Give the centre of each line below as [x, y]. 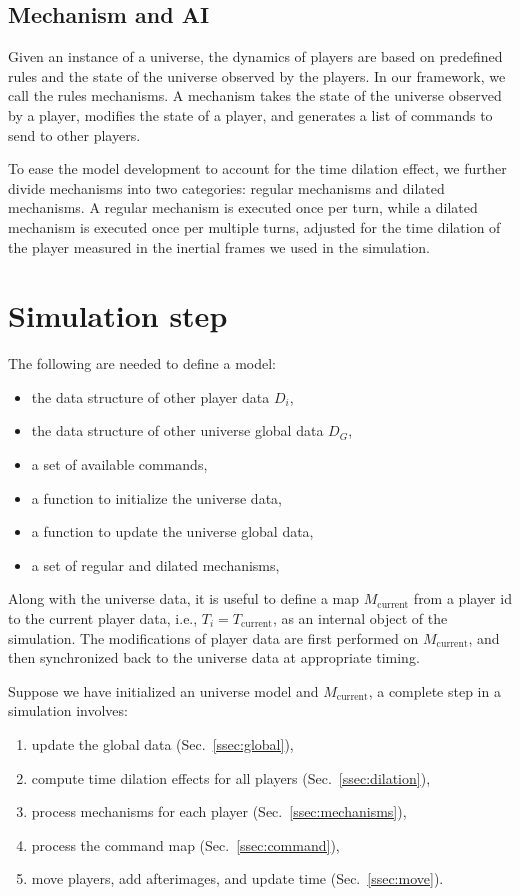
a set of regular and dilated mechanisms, [155, 564]
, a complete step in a [434, 690]
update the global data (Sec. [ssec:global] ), [162, 743]
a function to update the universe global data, [172, 531]
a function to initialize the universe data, [156, 497]
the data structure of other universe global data [177, 430]
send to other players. [74, 134]
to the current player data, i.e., [103, 618]
